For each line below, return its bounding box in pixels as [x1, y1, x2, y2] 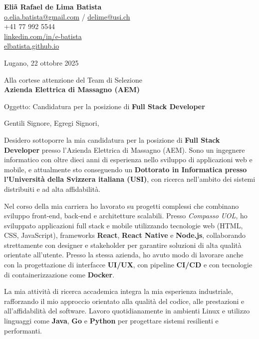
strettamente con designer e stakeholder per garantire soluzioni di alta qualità [4, 239, 242, 250]
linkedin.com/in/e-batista [4, 31, 82, 41]
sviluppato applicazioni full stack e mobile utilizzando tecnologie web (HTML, [4, 220, 243, 230]
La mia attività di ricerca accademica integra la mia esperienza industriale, [4, 286, 234, 296]
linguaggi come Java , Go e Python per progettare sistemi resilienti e [4, 315, 219, 326]
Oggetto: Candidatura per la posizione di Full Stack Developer [4, 101, 205, 111]
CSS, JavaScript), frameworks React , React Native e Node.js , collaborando [4, 230, 246, 240]
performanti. [4, 325, 42, 335]
